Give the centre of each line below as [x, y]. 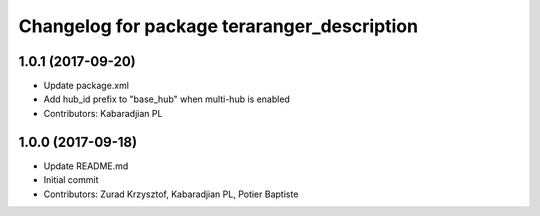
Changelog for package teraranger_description [218, 26]
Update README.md [86, 166]
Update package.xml [86, 86]
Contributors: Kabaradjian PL [103, 113]
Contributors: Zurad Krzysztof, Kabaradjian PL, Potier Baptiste [171, 194]
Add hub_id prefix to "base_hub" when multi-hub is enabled [166, 99]
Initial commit [71, 180]
